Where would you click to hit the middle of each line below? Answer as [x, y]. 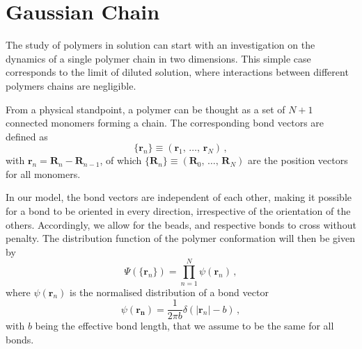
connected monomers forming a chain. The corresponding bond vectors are [165, 123]
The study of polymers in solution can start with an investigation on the [160, 45]
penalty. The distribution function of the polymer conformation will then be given [180, 238]
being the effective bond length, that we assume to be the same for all [184, 326]
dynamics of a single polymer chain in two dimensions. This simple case [158, 58]
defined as [27, 136]
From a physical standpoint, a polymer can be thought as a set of [145, 109]
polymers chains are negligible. [71, 85]
